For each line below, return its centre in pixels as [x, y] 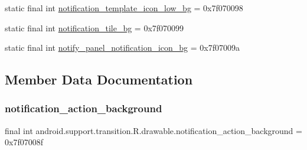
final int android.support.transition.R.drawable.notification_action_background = [153, 130]
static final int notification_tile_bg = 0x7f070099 [94, 27]
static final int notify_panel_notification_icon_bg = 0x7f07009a [123, 48]
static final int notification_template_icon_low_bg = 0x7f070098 [124, 8]
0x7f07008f [24, 142]
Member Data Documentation [99, 79]
